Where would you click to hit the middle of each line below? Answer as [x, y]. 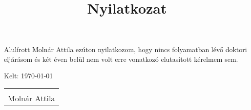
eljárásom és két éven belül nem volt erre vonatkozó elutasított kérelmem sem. [121, 59]
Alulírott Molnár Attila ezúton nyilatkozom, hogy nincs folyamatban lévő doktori [125, 49]
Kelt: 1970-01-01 [29, 75]
